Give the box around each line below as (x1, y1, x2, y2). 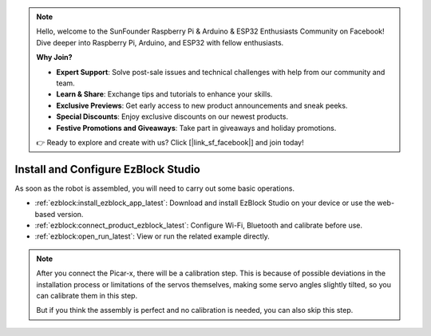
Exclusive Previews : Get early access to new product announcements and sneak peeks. (56, 101, 348, 110)
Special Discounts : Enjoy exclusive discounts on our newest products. (56, 112, 289, 121)
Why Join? (36, 53, 73, 62)
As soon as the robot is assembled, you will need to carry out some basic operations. (14, 184, 295, 193)
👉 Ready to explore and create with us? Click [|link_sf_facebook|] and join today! (36, 137, 304, 147)
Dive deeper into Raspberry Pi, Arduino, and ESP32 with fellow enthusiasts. (36, 38, 284, 47)
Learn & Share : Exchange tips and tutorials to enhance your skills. (56, 89, 273, 99)
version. (57, 209, 84, 219)
